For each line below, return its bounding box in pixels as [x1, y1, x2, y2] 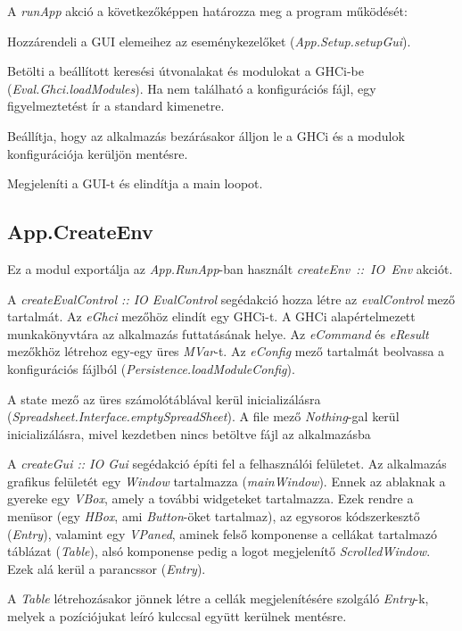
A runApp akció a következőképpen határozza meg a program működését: [7, 2, 408, 20]
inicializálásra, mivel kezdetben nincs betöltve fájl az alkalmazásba [7, 424, 371, 443]
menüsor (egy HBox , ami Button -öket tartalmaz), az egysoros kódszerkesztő [7, 507, 420, 526]
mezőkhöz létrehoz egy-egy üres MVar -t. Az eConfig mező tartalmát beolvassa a [7, 342, 445, 361]
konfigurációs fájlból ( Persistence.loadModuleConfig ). [7, 359, 295, 378]
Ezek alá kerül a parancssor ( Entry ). [7, 559, 206, 577]
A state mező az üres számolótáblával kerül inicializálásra [7, 389, 321, 408]
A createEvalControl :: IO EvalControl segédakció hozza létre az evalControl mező [7, 289, 455, 308]
